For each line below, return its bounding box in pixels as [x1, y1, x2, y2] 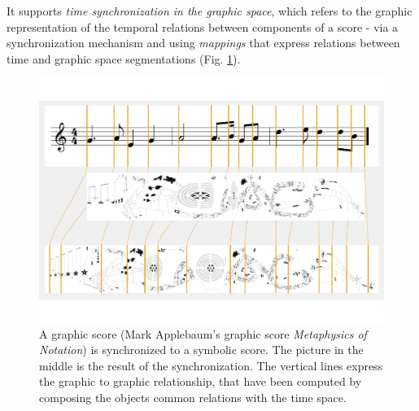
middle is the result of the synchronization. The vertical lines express [39, 356, 383, 374]
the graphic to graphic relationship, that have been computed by [39, 373, 362, 390]
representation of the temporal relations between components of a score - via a [7, 18, 399, 35]
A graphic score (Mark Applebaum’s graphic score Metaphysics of [39, 325, 367, 342]
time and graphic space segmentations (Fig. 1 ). [7, 50, 241, 67]
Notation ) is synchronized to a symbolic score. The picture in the [39, 341, 364, 358]
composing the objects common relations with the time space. [39, 389, 347, 405]
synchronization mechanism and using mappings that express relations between [7, 34, 400, 51]
